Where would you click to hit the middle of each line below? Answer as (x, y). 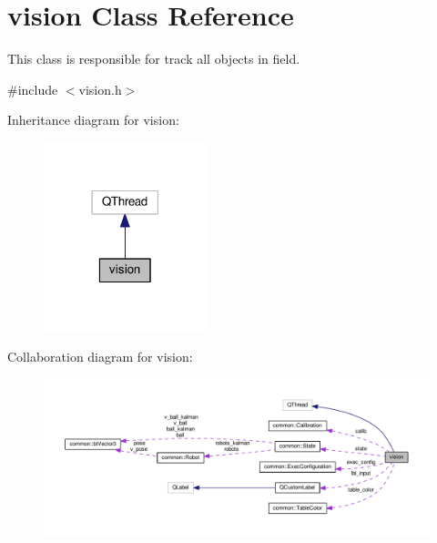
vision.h (100, 89)
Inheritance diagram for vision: (93, 120)
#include (33, 89)
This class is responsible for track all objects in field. (154, 59)
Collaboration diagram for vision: (100, 356)
